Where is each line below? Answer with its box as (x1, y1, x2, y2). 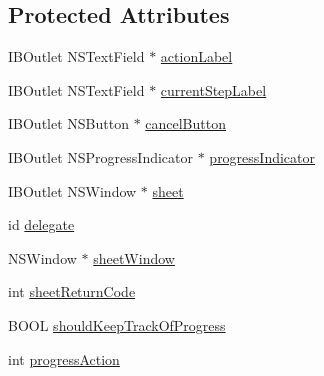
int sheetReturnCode (8, 281, 136, 302)
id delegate (8, 214, 75, 235)
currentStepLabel (160, 79, 267, 100)
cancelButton (145, 113, 226, 134)
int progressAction (8, 348, 120, 369)
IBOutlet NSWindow (8, 180, 137, 201)
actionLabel (160, 46, 233, 67)
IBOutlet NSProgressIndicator (8, 146, 194, 167)
